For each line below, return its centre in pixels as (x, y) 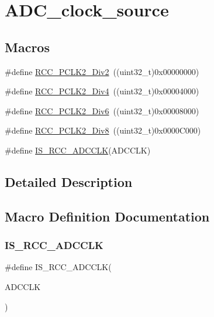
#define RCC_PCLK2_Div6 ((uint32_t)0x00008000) (102, 110)
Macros (27, 47)
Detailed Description (69, 181)
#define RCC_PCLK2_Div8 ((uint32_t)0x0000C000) (103, 130)
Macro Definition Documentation (107, 216)
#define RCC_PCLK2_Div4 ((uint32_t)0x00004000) (102, 91)
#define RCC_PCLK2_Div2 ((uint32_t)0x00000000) (102, 71)
